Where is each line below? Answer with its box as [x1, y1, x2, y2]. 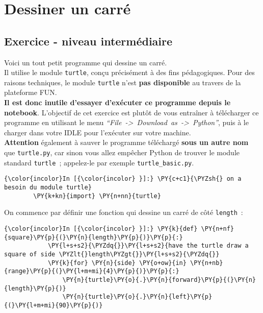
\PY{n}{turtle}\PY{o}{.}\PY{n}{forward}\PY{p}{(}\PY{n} [62, 276, 256, 283]
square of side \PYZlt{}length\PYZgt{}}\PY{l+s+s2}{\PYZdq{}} [4, 250, 220, 258]
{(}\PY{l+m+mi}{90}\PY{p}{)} [4, 301, 103, 309]
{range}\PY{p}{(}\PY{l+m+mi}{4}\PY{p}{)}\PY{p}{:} [4, 268, 179, 275]
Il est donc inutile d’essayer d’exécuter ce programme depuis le [4, 97, 231, 108]
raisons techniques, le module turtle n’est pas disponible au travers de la [4, 77, 241, 87]
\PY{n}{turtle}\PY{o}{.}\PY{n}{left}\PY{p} [62, 293, 213, 301]
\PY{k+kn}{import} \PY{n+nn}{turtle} [33, 192, 161, 200]
